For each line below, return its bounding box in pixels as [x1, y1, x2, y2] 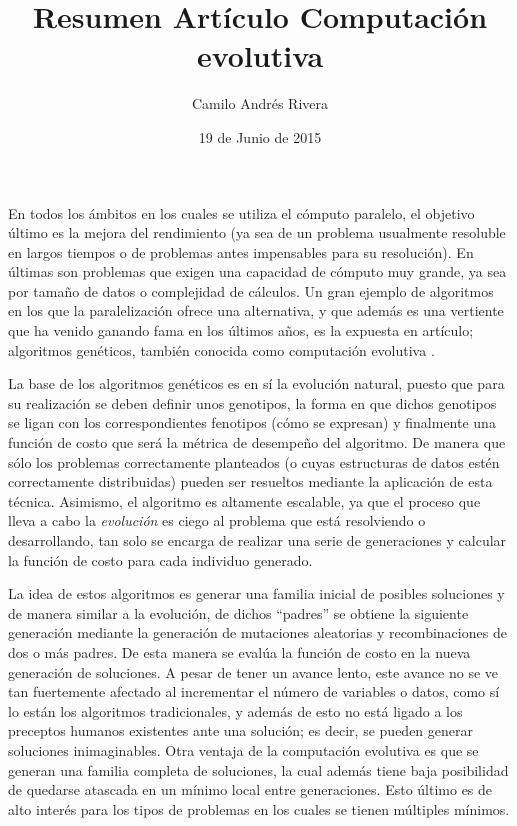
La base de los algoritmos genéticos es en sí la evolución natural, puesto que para [8, 373, 505, 394]
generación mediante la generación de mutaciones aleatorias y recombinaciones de [8, 622, 507, 643]
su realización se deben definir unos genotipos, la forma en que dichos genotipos [8, 392, 497, 413]
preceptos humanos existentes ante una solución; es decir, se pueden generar [8, 720, 473, 741]
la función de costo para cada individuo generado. [8, 549, 313, 570]
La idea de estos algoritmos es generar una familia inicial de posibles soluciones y [8, 583, 505, 604]
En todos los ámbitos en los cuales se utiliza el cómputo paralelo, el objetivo [8, 202, 475, 223]
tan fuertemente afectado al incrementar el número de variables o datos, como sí [8, 681, 500, 702]
